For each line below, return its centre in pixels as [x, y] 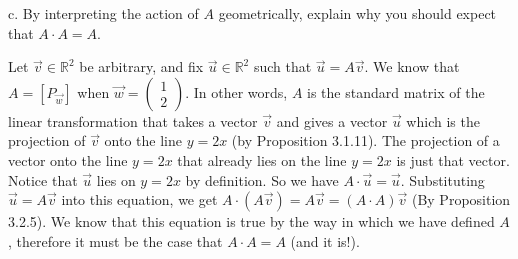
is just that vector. [453, 159]
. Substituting [442, 179]
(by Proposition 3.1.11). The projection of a [365, 140]
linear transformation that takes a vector [133, 120]
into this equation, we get [139, 199]
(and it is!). [325, 240]
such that [282, 66]
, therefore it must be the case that [115, 240]
